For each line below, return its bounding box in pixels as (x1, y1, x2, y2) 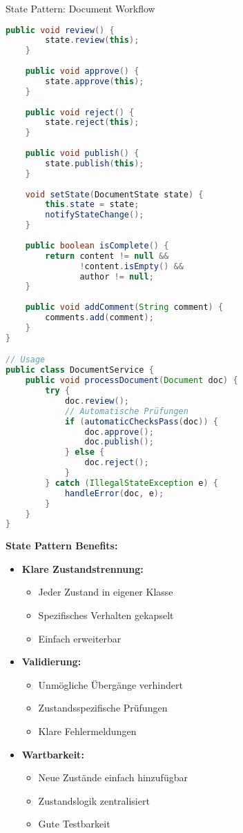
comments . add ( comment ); (45, 313, 154, 323)
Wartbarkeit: (21, 747, 84, 761)
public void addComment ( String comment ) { (25, 302, 224, 313)
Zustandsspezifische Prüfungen (38, 700, 168, 715)
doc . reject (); (84, 458, 149, 468)
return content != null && (45, 251, 169, 261)
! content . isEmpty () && (79, 261, 184, 271)
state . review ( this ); (45, 35, 139, 46)
